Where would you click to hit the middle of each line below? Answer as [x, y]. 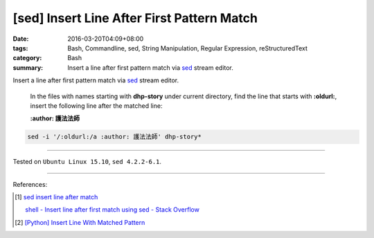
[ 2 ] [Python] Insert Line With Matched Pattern [80, 222]
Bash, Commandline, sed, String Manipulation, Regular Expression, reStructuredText [187, 48]
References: [30, 184]
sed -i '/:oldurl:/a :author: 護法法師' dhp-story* [115, 137]
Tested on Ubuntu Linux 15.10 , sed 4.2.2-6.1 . [87, 162]
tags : [20, 48]
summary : [28, 67]
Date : [21, 39]
